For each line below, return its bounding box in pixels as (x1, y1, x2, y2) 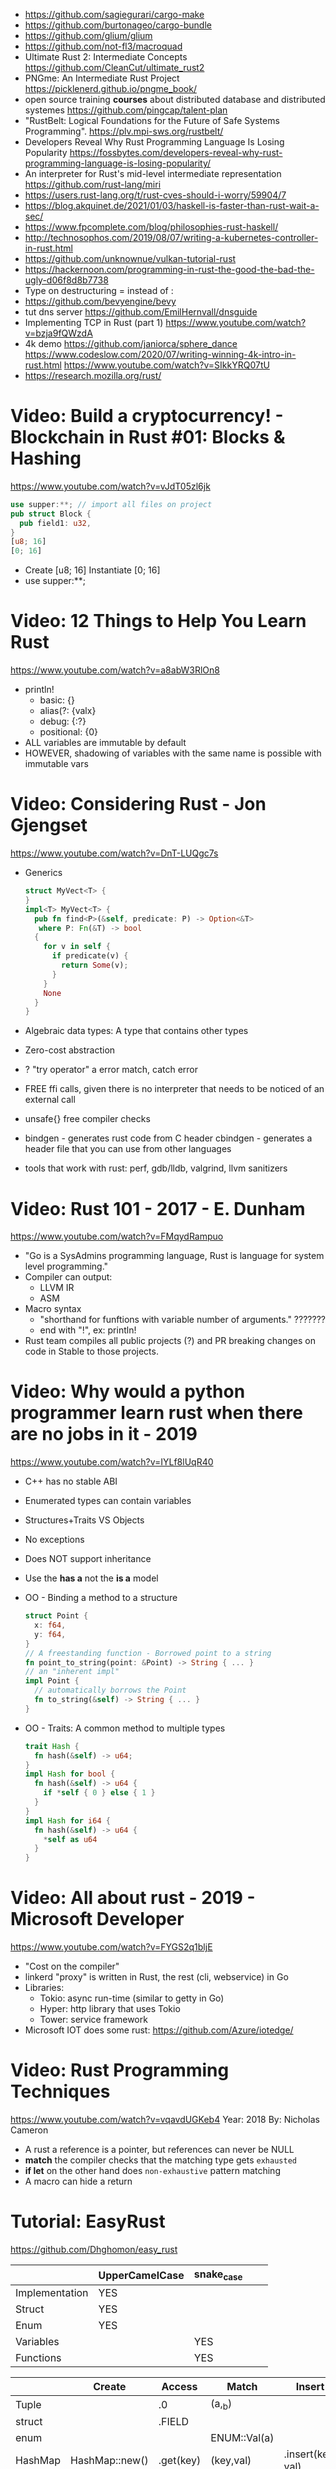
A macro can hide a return (24, 2175, 133, 2188)
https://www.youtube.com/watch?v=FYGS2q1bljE (10, 1941, 213, 1953)
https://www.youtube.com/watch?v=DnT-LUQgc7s (10, 847, 219, 859)
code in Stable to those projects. (24, 1345, 159, 1358)
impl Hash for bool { (24, 1769, 116, 1779)
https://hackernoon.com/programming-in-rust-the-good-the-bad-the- (24, 264, 315, 275)
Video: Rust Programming (10, 2059, 230, 2082)
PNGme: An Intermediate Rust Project (24, 72, 180, 84)
